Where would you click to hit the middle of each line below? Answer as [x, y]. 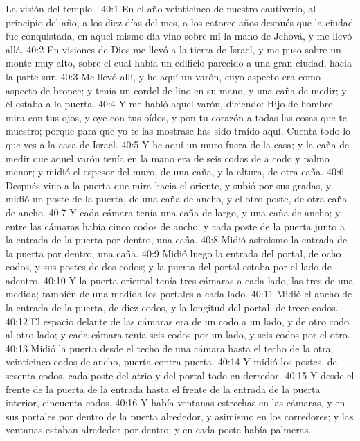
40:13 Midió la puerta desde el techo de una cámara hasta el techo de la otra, [170, 348]
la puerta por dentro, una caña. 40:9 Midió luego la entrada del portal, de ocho [173, 253]
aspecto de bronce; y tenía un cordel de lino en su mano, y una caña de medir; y [176, 90]
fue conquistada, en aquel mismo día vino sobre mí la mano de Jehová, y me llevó [179, 36]
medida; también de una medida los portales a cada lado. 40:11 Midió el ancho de [179, 294]
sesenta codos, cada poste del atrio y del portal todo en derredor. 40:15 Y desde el [180, 375]
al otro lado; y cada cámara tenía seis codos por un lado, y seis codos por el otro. [178, 335]
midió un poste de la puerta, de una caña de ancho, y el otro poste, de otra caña [177, 199]
